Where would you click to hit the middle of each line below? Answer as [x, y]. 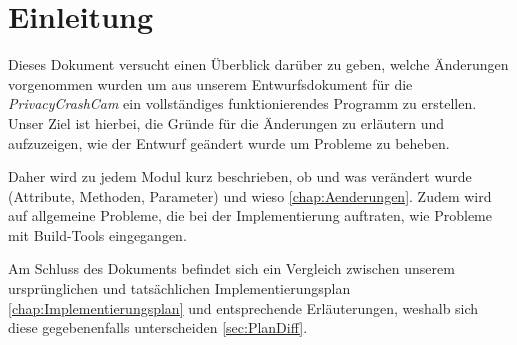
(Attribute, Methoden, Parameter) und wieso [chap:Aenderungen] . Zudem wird [250, 195]
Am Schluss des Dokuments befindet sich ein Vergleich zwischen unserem [231, 268]
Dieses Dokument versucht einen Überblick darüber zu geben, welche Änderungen [258, 64]
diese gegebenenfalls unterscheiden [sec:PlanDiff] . [158, 327]
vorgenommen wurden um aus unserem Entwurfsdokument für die [210, 83]
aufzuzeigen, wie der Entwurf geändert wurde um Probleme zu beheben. [229, 142]
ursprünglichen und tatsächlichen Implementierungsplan [179, 288]
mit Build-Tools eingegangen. [97, 234]
